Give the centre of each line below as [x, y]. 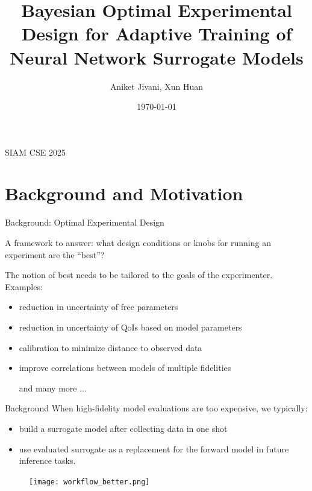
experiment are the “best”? [55, 254]
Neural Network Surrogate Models [157, 57]
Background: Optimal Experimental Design [85, 222]
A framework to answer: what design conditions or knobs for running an [138, 242]
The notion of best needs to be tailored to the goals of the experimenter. [139, 275]
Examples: [24, 286]
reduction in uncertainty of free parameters [98, 307]
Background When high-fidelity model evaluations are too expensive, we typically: [156, 408]
